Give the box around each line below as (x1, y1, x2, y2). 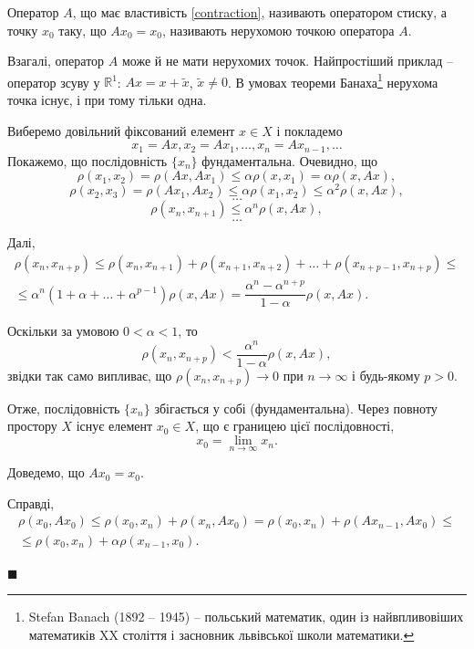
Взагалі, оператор (7, 51, 105, 70)
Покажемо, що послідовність (7, 151, 168, 170)
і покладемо (276, 120, 343, 140)
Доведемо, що (7, 463, 85, 482)
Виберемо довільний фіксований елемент (7, 120, 235, 140)
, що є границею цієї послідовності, (195, 416, 395, 435)
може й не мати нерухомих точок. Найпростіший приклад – (121, 51, 453, 70)
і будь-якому (352, 365, 420, 384)
